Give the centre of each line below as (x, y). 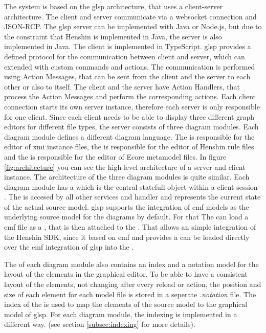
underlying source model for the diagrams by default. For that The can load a (126, 217)
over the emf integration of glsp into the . (69, 247)
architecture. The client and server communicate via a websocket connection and (130, 16)
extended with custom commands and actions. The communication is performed (130, 66)
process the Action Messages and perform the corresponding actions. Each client (130, 96)
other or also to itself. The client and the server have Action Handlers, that (122, 86)
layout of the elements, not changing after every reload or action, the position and (133, 284)
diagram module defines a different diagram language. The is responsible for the (129, 136)
